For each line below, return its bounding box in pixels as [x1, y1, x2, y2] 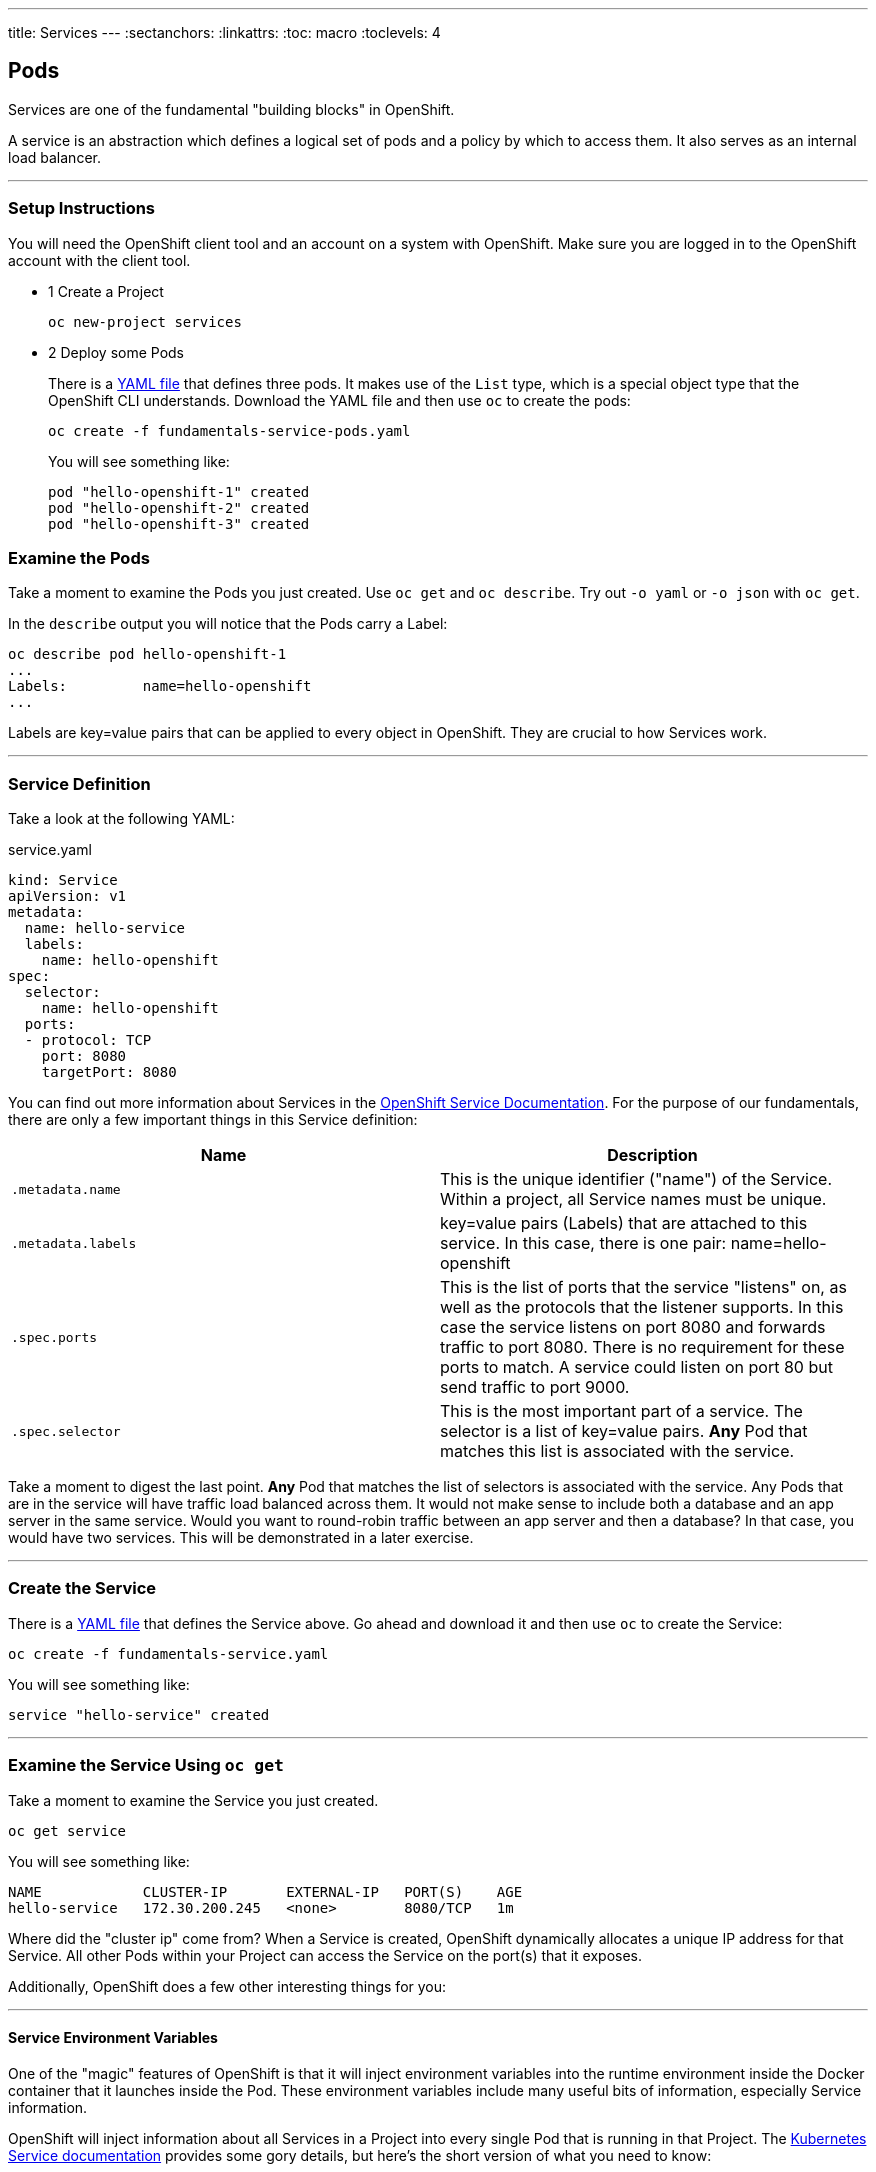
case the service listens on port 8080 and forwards [440, 1317, 826, 1338]
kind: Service [8, 872, 118, 889]
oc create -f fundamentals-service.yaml [8, 1645, 329, 1662]
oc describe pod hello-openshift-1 [8, 646, 287, 663]
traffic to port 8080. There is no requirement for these [440, 1337, 845, 1358]
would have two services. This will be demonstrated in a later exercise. [8, 1529, 474, 1547]
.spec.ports [11, 1329, 98, 1345]
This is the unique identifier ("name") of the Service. [440, 1169, 833, 1190]
